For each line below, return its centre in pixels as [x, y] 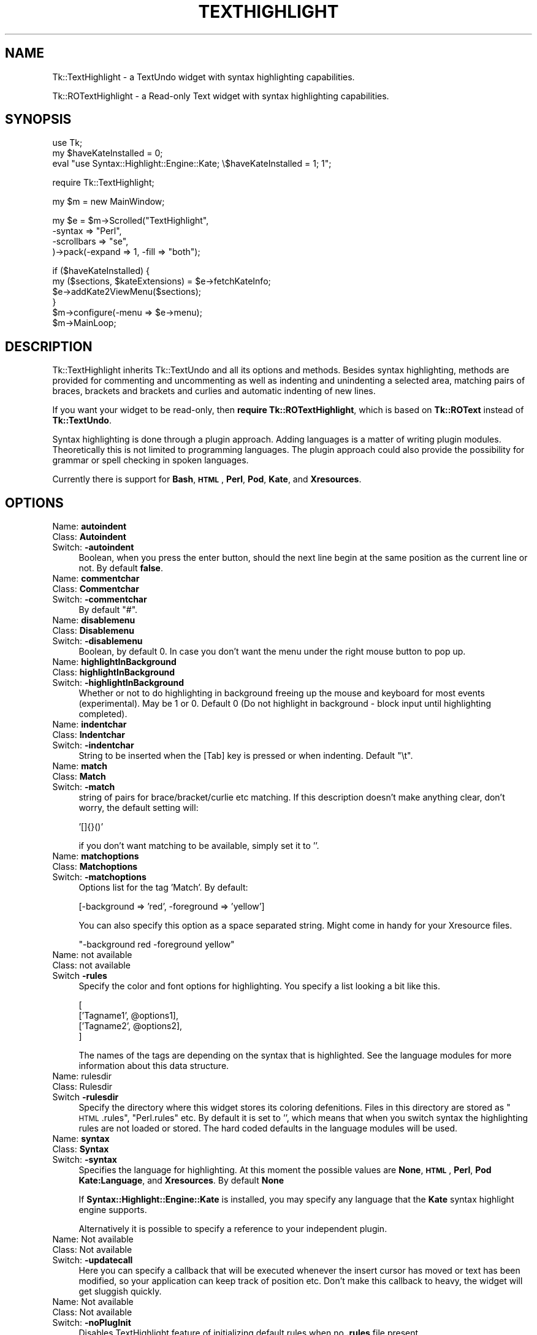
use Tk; [67, 143]
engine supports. [113, 1210]
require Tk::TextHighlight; [103, 183]
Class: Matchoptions [95, 867]
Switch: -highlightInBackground [118, 683]
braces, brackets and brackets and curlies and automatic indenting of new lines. [214, 391]
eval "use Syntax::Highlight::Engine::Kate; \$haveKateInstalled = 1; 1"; [192, 164]
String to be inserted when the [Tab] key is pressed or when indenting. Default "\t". [246, 756]
